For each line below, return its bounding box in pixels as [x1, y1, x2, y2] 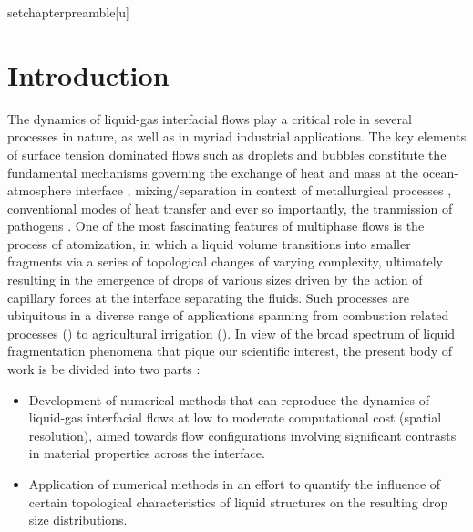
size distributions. [28, 510, 128, 529]
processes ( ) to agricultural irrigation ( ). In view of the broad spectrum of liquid [7, 323, 456, 342]
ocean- [422, 162, 458, 182]
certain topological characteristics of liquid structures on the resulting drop [28, 492, 448, 511]
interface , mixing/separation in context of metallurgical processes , [75, 181, 452, 200]
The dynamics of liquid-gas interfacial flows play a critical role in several [7, 109, 412, 128]
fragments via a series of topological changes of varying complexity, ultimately [7, 252, 443, 271]
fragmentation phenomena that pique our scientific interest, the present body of [7, 341, 453, 360]
